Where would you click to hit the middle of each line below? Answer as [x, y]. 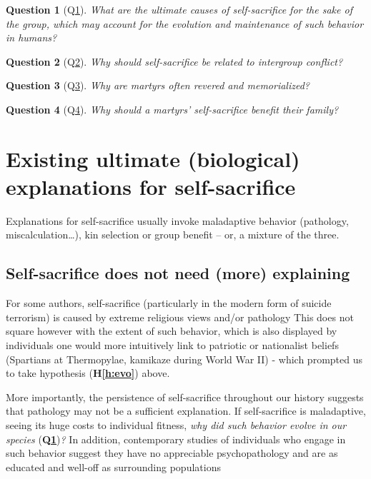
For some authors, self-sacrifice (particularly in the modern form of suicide [169, 303]
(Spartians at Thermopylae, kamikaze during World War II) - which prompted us [184, 359]
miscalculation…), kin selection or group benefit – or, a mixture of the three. [173, 235]
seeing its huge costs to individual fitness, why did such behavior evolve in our [176, 425]
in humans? [31, 37]
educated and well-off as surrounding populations [113, 467]
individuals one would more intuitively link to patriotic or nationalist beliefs [172, 345]
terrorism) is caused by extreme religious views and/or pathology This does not [180, 317]
